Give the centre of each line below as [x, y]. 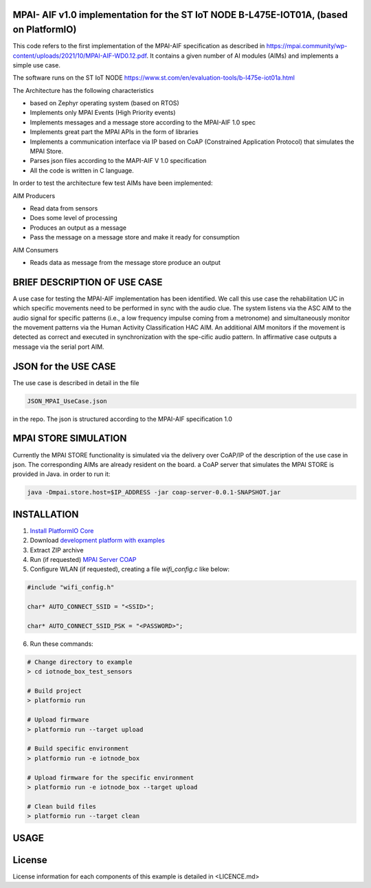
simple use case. [37, 65]
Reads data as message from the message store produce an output [125, 262]
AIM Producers [34, 195]
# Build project [55, 691]
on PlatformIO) [45, 30]
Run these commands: [62, 644]
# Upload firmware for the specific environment [111, 778]
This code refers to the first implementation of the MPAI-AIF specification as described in [139, 46]
